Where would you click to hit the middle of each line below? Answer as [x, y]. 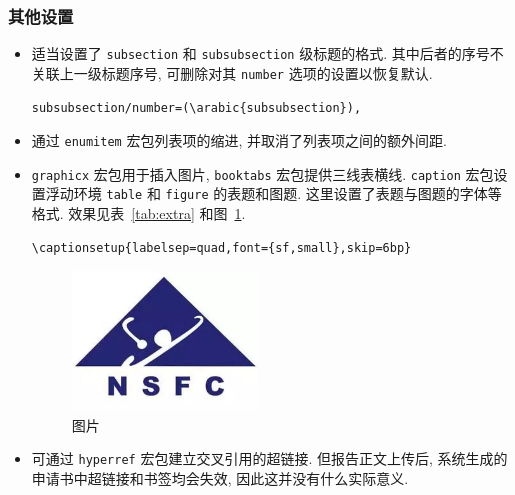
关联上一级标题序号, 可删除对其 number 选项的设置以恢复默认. [232, 72]
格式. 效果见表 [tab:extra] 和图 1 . [138, 213]
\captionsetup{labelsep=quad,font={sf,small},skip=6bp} [221, 247]
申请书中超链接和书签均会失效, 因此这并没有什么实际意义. [220, 478]
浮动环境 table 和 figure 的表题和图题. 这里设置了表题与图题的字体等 [273, 193]
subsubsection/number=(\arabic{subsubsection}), [196, 107]
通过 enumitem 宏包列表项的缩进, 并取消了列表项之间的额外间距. [239, 140]
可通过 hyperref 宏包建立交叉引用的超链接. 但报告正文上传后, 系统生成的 [269, 458]
